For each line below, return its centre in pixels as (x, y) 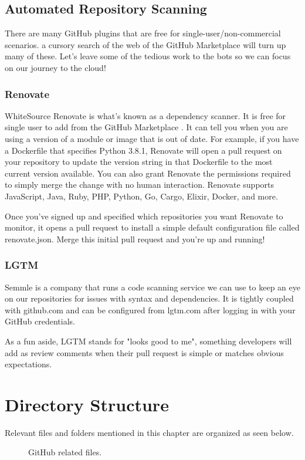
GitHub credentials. (40, 321)
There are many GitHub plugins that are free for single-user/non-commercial (143, 33)
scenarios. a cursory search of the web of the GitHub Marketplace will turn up (145, 44)
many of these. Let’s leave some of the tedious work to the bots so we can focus (148, 56)
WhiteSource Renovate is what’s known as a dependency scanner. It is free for (145, 115)
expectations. (28, 364)
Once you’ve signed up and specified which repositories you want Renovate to (144, 216)
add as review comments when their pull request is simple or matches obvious (144, 352)
